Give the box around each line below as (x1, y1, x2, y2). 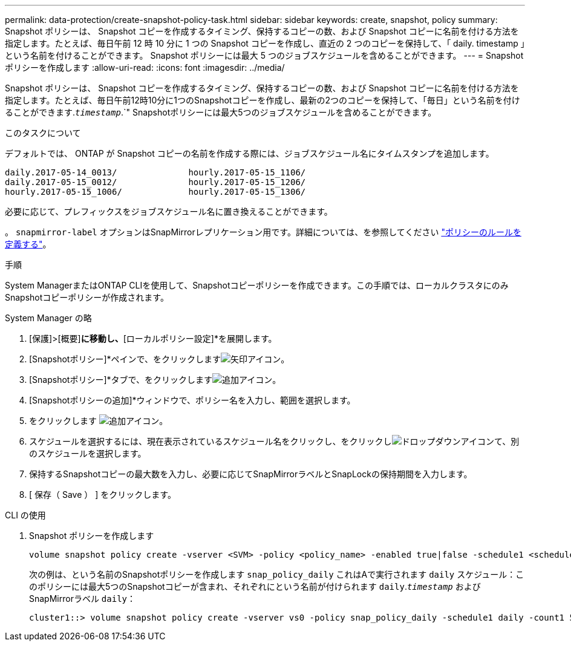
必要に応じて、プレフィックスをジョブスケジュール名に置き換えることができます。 (5, 206, 333, 217)
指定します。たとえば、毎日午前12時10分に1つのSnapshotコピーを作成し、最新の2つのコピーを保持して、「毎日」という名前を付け (5, 95, 520, 105)
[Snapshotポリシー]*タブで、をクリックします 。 (29, 374, 281, 385)
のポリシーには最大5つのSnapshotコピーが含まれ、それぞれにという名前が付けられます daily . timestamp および (29, 581, 481, 592)
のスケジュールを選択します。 (29, 448, 146, 458)
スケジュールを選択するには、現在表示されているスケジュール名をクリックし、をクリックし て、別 (29, 436, 520, 446)
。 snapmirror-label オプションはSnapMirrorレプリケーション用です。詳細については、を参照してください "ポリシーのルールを (5, 227, 521, 237)
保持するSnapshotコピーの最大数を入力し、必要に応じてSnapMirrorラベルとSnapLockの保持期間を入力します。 (29, 469, 472, 479)
